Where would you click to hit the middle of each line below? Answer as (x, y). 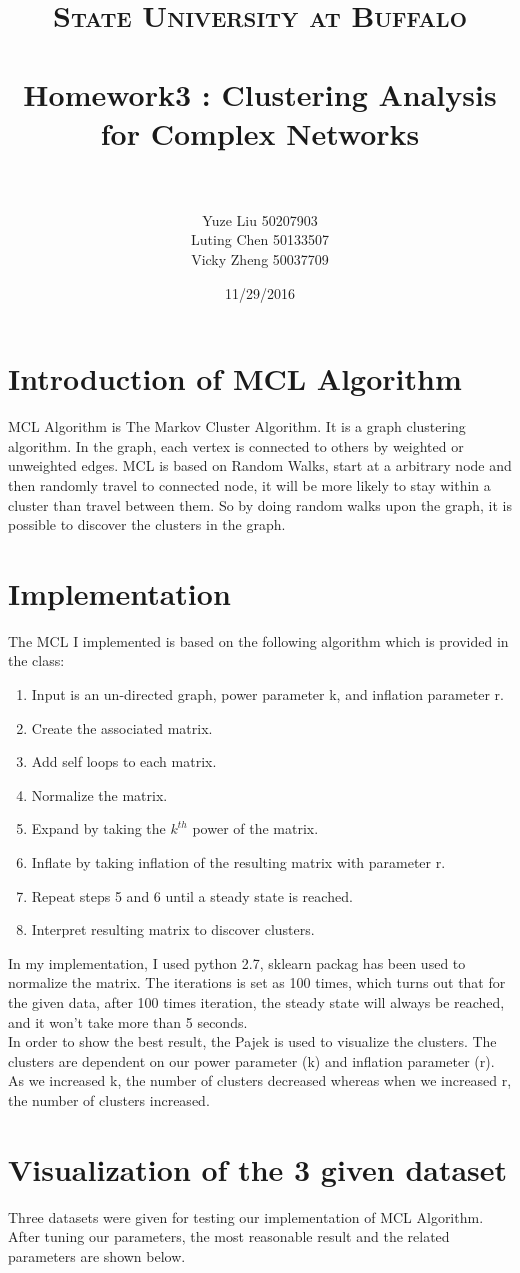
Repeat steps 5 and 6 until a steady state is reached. (192, 895)
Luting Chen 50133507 (260, 239)
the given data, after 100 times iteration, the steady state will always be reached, (256, 1002)
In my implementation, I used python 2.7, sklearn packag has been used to (237, 962)
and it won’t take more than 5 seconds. (128, 1021)
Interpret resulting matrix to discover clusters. (173, 929)
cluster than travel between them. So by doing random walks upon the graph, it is (260, 504)
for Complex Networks (260, 132)
